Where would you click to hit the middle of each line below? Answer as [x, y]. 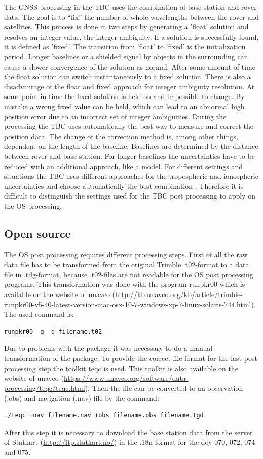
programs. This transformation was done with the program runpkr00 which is [125, 284]
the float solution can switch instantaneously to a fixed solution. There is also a [127, 76]
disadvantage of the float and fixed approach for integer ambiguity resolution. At [129, 86]
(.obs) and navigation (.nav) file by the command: [82, 398]
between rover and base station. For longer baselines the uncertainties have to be [130, 156]
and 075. [17, 452]
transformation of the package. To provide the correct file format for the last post [131, 358]
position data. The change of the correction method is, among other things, [121, 136]
